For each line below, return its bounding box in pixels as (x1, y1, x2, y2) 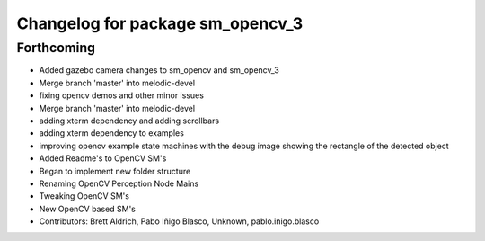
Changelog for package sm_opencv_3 (16, 13, 304, 33)
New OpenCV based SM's (39, 203, 137, 214)
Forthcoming (16, 40, 96, 56)
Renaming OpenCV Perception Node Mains (39, 178, 199, 189)
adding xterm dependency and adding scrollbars (39, 115, 220, 126)
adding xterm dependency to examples (39, 128, 184, 138)
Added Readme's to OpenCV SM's (39, 153, 167, 164)
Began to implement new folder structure (39, 165, 191, 176)
